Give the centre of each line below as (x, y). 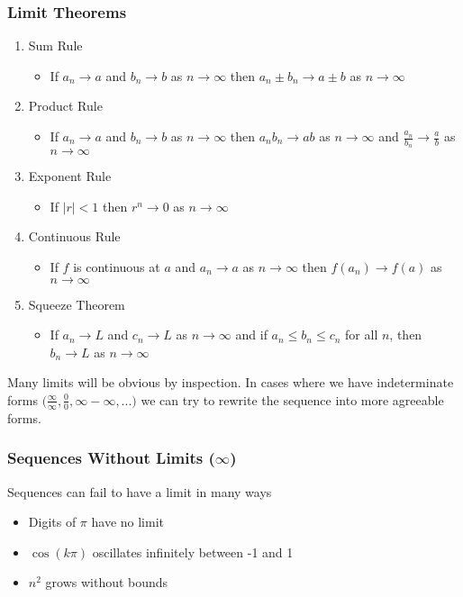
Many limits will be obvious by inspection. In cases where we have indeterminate (231, 382)
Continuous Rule (74, 236)
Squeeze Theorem (77, 304)
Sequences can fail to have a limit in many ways (140, 491)
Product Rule (65, 106)
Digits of (52, 522)
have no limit (128, 522)
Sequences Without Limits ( (111, 458)
